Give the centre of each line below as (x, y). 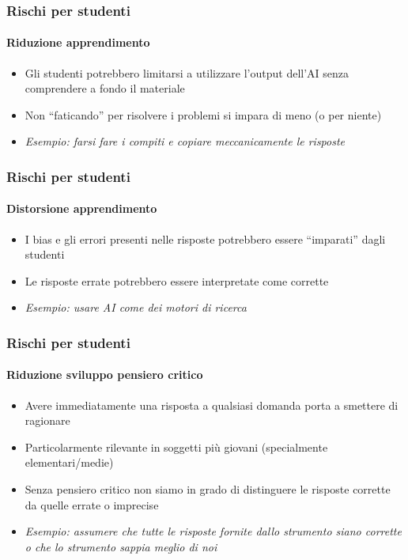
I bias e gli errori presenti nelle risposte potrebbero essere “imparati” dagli (205, 238)
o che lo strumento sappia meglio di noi (121, 546)
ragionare (47, 420)
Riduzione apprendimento (78, 42)
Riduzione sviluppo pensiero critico (105, 375)
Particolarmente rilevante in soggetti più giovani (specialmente (176, 446)
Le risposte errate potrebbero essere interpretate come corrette (177, 280)
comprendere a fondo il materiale (105, 88)
